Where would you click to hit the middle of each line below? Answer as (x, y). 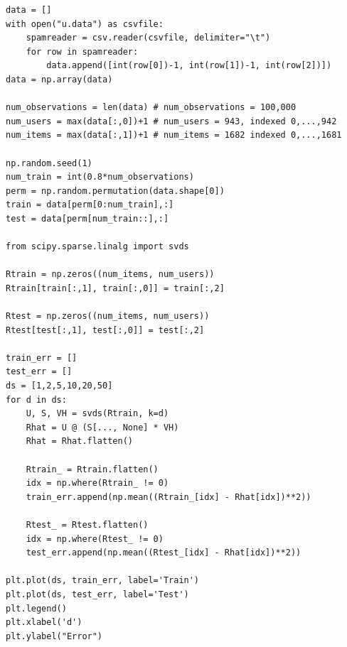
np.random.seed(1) (49, 163)
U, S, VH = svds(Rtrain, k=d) (97, 414)
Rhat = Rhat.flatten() (79, 441)
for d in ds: (36, 399)
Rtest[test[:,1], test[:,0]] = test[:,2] (105, 330)
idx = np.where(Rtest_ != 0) (95, 539)
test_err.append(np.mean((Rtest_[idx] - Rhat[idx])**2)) (164, 553)
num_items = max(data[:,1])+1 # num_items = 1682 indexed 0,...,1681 (174, 135)
